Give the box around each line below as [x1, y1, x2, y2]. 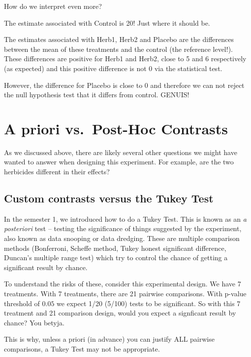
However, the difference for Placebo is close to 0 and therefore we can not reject [4, 79, 245, 90]
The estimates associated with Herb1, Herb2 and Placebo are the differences [4, 34, 234, 44]
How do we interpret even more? [4, 1, 102, 11]
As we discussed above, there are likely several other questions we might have [4, 147, 237, 157]
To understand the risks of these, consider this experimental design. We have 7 [4, 278, 241, 289]
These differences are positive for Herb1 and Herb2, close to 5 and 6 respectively [4, 53, 247, 64]
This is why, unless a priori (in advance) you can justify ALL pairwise [4, 334, 215, 344]
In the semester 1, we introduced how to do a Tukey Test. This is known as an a [4, 213, 247, 224]
